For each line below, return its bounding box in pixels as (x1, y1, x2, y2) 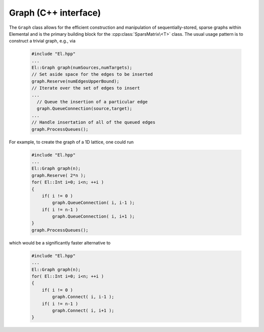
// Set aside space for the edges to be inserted (31, 71, 153, 77)
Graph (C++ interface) (9, 7, 101, 18)
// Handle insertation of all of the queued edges (31, 120, 156, 125)
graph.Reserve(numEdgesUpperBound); (31, 78, 120, 84)
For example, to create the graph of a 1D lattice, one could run (9, 139, 134, 145)
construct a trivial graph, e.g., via (9, 38, 76, 44)
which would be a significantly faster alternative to (9, 240, 111, 245)
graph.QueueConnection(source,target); (37, 106, 132, 111)
